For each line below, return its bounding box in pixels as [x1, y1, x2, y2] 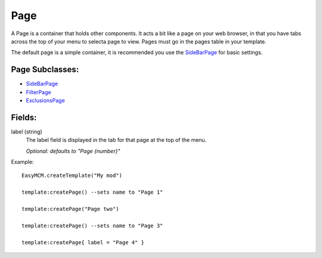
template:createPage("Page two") [21, 206, 119, 213]
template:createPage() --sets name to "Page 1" [21, 189, 163, 196]
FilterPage [26, 88, 51, 95]
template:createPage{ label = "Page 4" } [21, 239, 144, 245]
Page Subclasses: [11, 64, 79, 74]
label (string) [11, 128, 43, 135]
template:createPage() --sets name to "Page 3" [21, 222, 163, 229]
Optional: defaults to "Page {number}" [26, 147, 120, 154]
